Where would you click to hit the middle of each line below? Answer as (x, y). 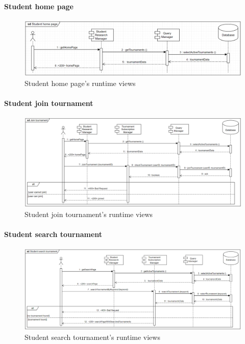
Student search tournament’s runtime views (92, 337)
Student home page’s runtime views (80, 83)
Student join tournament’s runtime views (89, 214)
